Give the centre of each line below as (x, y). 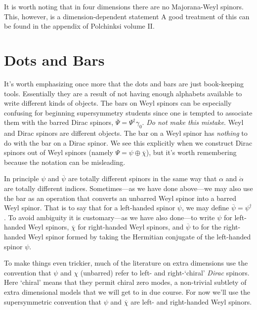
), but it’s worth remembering (191, 152)
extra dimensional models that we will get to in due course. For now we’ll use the (127, 291)
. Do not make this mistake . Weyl (193, 122)
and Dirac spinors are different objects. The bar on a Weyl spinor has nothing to (126, 133)
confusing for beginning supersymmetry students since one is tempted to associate (128, 112)
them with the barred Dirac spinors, (59, 122)
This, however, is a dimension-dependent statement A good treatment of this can (127, 16)
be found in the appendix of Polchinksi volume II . (79, 26)
